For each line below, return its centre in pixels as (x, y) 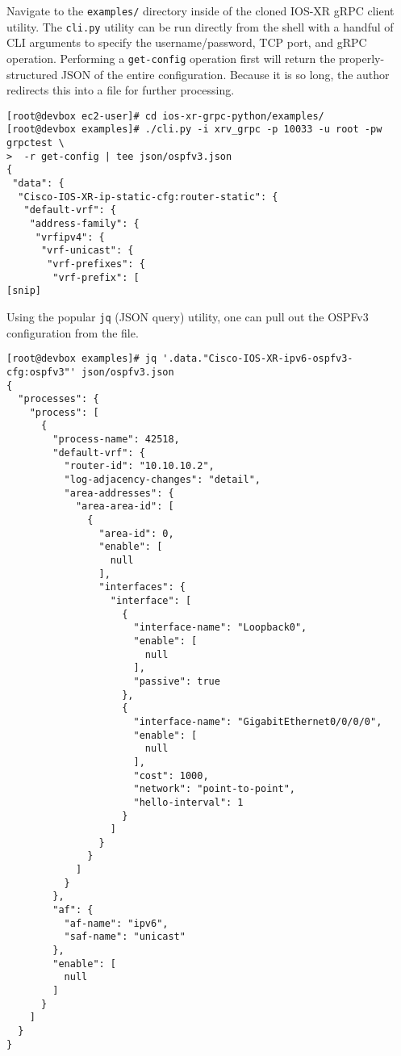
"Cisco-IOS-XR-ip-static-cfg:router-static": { (148, 197)
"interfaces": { (142, 587)
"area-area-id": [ (125, 507)
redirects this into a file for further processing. (121, 90)
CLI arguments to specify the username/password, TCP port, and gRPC (187, 42)
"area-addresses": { (119, 493)
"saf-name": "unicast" (125, 937)
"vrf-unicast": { (87, 251)
